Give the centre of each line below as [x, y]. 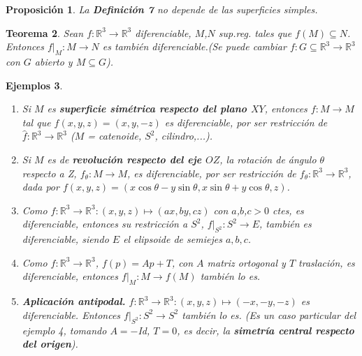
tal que [36, 122]
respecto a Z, [49, 173]
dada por [41, 187]
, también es [285, 224]
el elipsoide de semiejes [173, 239]
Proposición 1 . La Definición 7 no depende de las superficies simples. [162, 9]
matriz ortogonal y [246, 262]
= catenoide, [115, 136]
